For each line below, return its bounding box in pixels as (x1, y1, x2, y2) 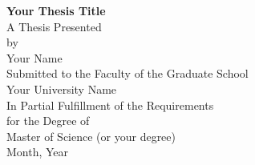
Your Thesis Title (6, 2, 106, 18)
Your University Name (6, 80, 117, 97)
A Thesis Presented (6, 18, 102, 34)
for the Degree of (6, 112, 90, 129)
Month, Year (6, 143, 69, 160)
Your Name (6, 49, 63, 66)
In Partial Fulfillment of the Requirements (6, 96, 214, 113)
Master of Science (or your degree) (6, 127, 176, 144)
